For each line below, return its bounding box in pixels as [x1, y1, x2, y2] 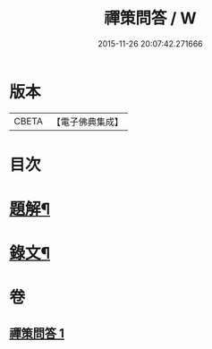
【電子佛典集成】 [51, 115, 123, 128]
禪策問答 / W [104, 8, 197, 29]
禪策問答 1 [9, 326, 65, 341]
